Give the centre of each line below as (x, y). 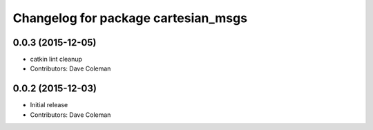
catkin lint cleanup (56, 59)
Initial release (49, 105)
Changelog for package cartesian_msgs (130, 18)
